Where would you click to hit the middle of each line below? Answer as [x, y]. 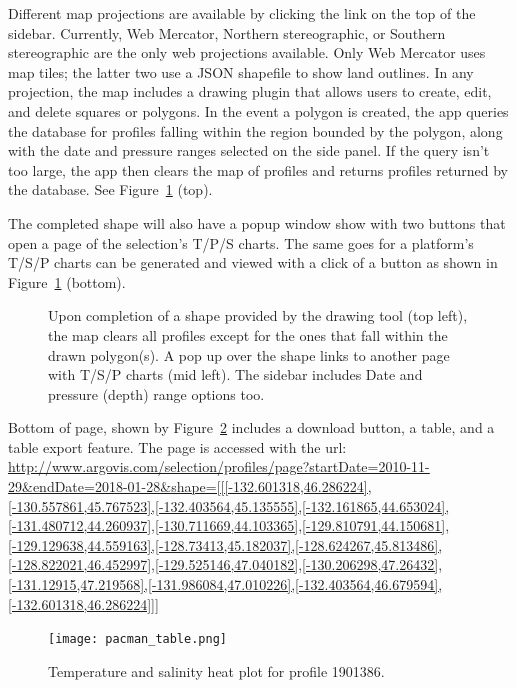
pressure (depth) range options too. [156, 393]
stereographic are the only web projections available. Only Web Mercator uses [247, 52]
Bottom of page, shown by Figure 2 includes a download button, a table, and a [251, 427]
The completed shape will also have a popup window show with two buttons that [257, 222]
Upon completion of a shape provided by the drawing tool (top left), [258, 315]
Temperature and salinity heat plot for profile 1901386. [216, 670]
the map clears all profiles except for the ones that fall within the [248, 334]
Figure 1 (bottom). [67, 281]
